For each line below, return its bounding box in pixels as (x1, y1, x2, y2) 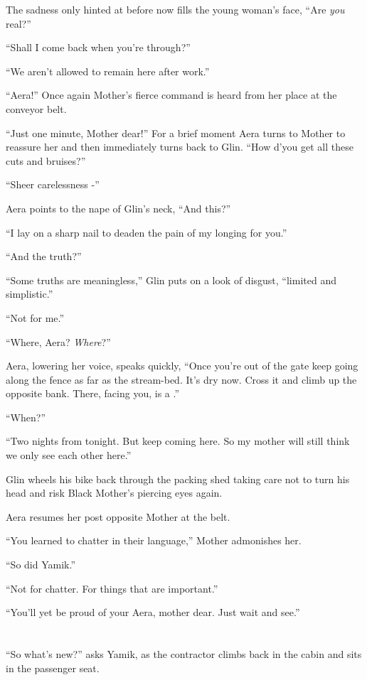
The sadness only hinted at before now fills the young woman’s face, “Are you (6, 2, 345, 16)
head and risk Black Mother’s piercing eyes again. (6, 485, 223, 500)
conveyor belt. (6, 101, 67, 116)
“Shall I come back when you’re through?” (6, 40, 191, 55)
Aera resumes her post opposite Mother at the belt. (6, 509, 230, 524)
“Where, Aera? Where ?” (6, 334, 111, 349)
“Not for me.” (6, 310, 65, 325)
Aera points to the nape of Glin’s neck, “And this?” (6, 200, 231, 215)
